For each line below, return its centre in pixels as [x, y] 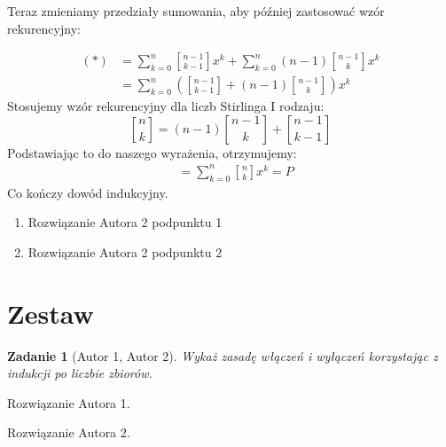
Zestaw [51, 313]
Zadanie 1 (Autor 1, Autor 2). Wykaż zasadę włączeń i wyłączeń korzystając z [223, 355]
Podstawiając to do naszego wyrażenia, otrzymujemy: [152, 152]
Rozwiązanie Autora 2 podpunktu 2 [125, 251]
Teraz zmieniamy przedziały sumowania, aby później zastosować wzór [196, 11]
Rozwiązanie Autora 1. [69, 402]
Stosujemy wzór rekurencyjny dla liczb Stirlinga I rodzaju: [166, 106]
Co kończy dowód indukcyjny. [88, 192]
